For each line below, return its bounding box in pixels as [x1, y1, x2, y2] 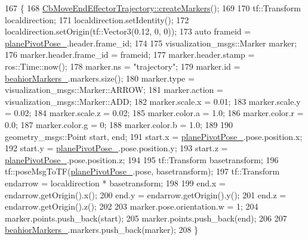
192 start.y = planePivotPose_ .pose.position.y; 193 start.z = [5, 142, 228, 154]
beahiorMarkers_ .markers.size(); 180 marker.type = [5, 71, 195, 84]
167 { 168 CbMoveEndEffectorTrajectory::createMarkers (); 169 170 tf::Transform [5, 2, 301, 14]
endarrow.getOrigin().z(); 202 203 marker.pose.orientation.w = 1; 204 [5, 200, 258, 213]
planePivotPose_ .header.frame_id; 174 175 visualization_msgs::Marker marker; [5, 36, 297, 49]
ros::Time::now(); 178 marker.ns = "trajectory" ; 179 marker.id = [5, 60, 241, 72]
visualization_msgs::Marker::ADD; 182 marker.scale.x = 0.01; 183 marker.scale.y [5, 95, 301, 107]
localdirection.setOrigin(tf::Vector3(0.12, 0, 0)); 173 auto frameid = [5, 25, 251, 38]
